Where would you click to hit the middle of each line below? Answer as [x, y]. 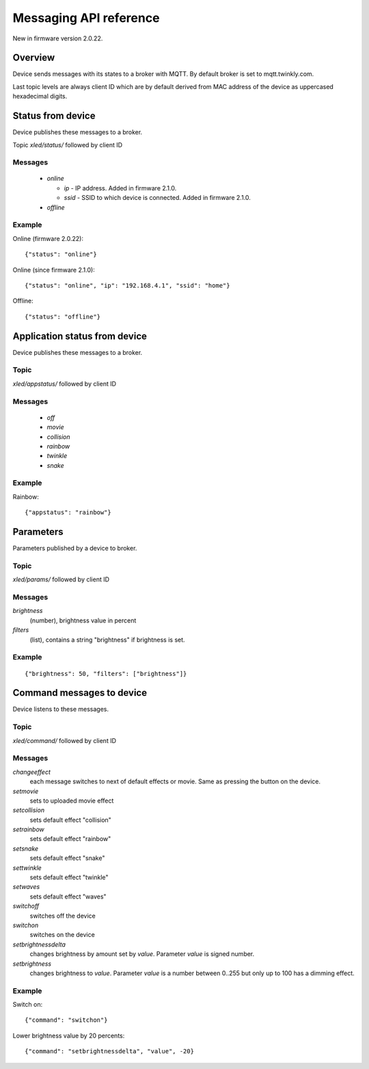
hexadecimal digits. [40, 97]
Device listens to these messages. [61, 709]
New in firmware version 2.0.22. [58, 38]
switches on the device [62, 935]
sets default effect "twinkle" [69, 877]
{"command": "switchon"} [66, 1020]
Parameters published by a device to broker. [75, 549]
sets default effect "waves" [68, 896]
